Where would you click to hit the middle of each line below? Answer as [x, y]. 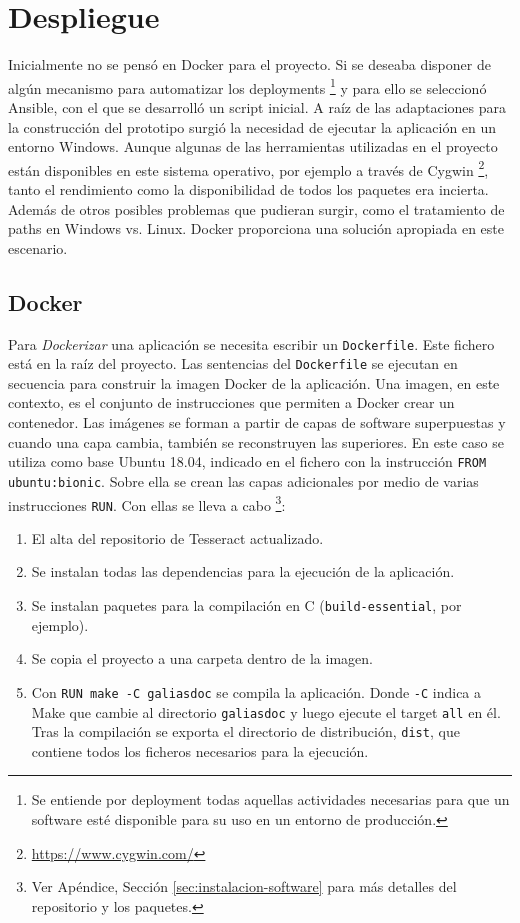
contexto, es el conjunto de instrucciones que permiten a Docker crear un [231, 402]
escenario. [38, 247]
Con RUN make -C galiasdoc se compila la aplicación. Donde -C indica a [256, 691]
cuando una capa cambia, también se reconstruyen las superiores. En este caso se [256, 441]
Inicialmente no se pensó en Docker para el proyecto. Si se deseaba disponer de [249, 64]
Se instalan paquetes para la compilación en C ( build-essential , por [246, 605]
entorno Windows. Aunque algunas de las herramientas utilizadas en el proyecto [253, 146]
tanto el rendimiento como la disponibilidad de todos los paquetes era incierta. [248, 189]
